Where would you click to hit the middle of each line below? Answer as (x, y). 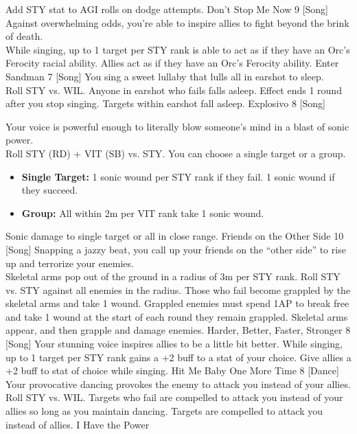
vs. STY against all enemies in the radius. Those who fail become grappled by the (178, 289)
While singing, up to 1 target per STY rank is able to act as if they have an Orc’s (178, 49)
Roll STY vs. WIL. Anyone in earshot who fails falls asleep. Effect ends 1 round (174, 90)
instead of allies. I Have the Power (78, 424)
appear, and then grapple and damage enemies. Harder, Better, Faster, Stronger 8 (178, 330)
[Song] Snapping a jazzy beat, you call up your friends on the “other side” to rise (176, 249)
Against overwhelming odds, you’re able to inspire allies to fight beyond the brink (177, 22)
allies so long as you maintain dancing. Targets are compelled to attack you (164, 411)
